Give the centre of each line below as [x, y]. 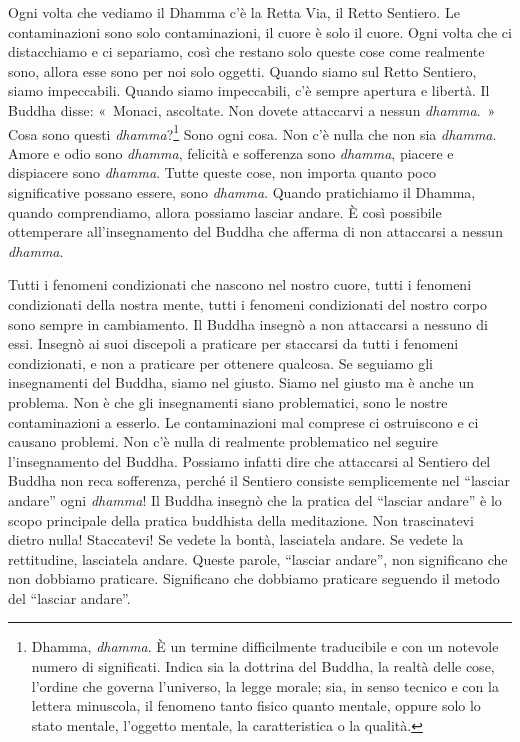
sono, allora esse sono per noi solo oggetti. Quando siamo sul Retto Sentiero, [242, 70]
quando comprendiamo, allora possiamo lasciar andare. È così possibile [225, 211]
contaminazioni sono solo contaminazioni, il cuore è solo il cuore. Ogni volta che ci [260, 31]
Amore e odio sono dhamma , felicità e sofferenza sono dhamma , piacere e [231, 152]
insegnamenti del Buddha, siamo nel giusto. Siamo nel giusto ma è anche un [241, 382]
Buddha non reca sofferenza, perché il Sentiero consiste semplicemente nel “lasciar [259, 480]
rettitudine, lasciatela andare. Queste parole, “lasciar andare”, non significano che [258, 558]
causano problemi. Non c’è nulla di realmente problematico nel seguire [223, 441]
